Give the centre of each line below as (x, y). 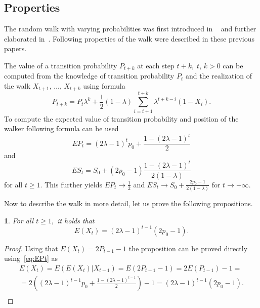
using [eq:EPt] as (31, 258)
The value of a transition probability (61, 65)
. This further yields (71, 184)
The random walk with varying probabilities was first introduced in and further (130, 29)
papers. (15, 48)
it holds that (76, 220)
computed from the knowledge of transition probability (89, 76)
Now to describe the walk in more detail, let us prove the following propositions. (128, 203)
